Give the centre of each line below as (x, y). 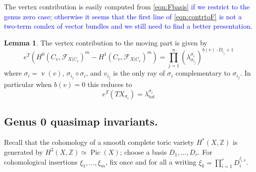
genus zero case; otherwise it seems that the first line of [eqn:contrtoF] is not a (123, 16)
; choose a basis (143, 151)
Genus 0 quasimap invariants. (81, 121)
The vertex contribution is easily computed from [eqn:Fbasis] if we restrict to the (127, 6)
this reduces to (110, 84)
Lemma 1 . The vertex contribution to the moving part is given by (106, 42)
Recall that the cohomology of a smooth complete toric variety (99, 142)
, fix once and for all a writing (151, 162)
